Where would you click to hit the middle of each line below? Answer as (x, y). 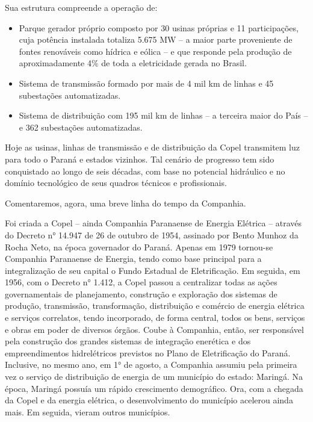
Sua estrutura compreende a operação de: (81, 7)
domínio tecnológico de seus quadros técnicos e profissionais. (116, 183)
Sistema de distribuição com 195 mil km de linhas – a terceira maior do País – (163, 115)
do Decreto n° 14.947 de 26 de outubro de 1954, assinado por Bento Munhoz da (152, 234)
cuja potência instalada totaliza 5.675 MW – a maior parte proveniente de (156, 39)
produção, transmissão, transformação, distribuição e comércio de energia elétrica (155, 306)
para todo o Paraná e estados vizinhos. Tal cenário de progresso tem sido (140, 159)
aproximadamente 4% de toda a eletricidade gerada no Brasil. (133, 63)
